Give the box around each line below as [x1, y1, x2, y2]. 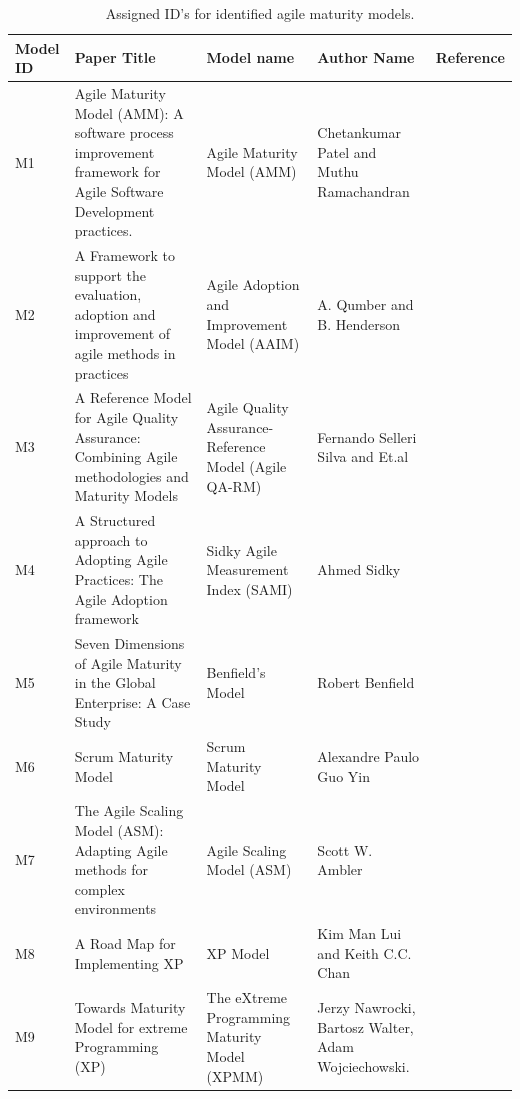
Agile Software [74, 181, 164, 201]
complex [74, 878, 125, 899]
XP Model [206, 942, 270, 963]
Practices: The [74, 569, 163, 590]
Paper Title [74, 47, 156, 68]
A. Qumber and [317, 294, 414, 315]
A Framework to [74, 245, 175, 266]
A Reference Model [74, 387, 192, 408]
